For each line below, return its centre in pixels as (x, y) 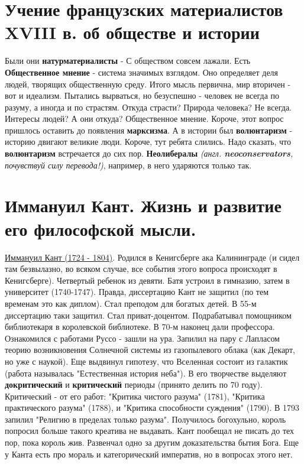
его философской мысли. (101, 228)
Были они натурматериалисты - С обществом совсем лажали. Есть (128, 61)
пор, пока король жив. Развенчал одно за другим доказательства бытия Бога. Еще (152, 442)
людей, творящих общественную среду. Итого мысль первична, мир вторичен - (148, 84)
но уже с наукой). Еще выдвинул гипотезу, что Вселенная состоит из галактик (146, 361)
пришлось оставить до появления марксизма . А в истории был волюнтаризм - (149, 130)
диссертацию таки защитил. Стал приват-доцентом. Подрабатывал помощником (148, 315)
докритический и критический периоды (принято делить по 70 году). (134, 384)
